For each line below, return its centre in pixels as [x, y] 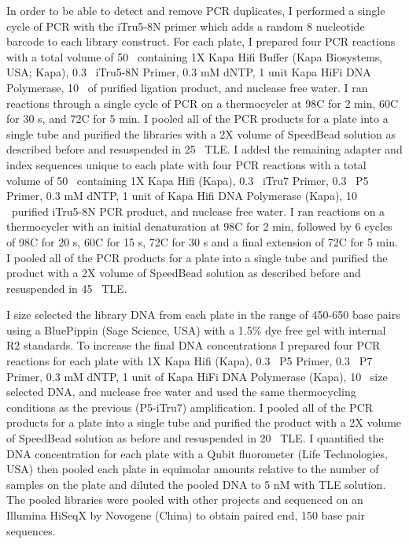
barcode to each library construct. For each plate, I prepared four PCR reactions [201, 41]
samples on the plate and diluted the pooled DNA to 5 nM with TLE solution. [196, 484]
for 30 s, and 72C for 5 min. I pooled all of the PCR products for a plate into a [197, 118]
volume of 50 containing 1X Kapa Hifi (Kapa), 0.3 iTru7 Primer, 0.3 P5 [188, 180]
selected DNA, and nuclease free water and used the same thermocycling [181, 392]
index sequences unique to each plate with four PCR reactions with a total [186, 164]
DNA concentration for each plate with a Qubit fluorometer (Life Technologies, [197, 453]
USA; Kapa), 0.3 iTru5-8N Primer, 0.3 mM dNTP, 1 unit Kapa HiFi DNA [189, 72]
